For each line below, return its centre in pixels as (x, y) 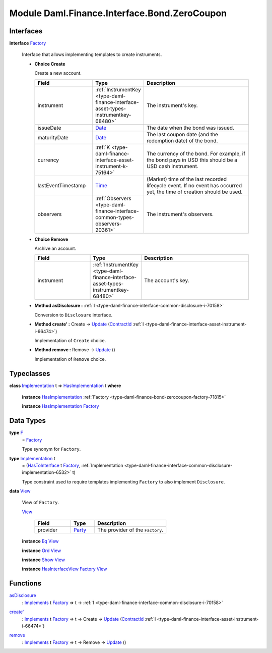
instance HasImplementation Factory (60, 406)
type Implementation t (32, 458)
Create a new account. (58, 73)
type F (16, 433)
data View (20, 491)
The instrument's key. (172, 105)
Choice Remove (51, 239)
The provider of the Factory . (130, 530)
